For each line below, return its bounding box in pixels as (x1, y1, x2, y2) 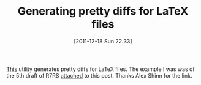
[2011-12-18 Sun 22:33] (73, 37, 133, 45)
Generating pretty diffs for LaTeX (17, 4, 189, 18)
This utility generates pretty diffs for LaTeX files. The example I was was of (6, 65, 195, 73)
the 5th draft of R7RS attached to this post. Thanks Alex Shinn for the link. (6, 72, 192, 79)
